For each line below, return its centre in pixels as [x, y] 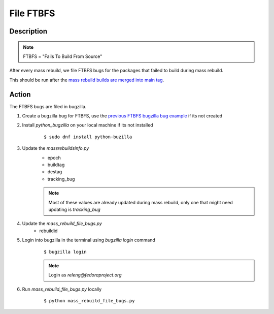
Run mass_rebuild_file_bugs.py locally [62, 289]
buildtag [56, 165]
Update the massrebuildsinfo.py [56, 148]
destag [55, 172]
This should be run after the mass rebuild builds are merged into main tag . [87, 80]
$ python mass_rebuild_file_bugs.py [89, 301]
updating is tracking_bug [75, 209]
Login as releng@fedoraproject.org [85, 275]
